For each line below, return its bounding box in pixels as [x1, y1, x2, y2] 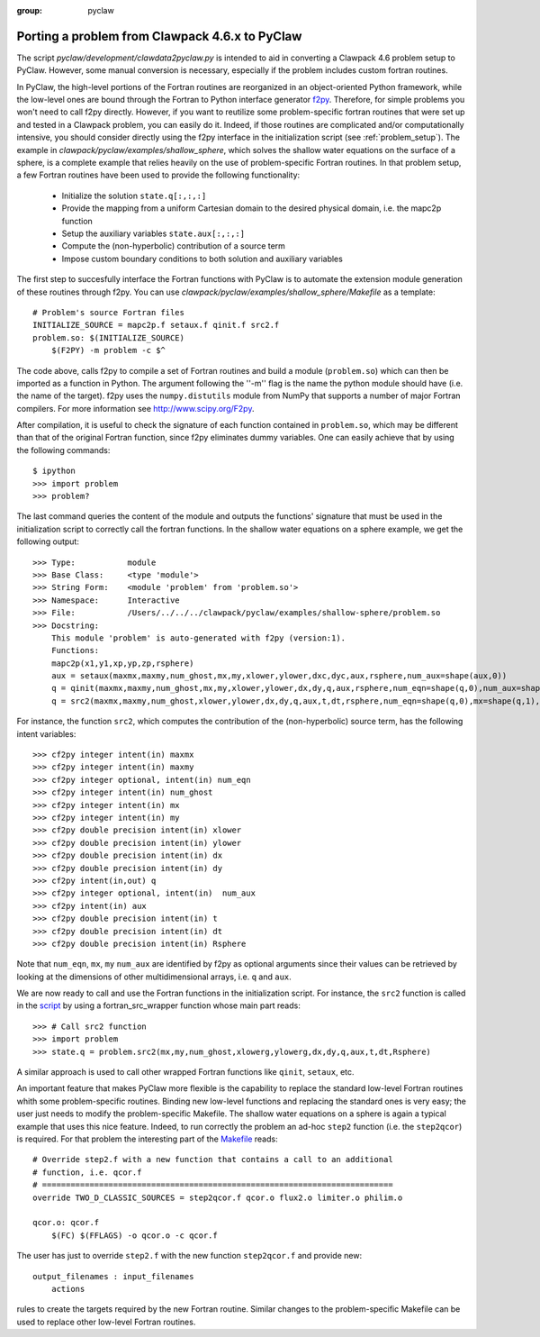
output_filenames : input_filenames [32, 1271, 194, 1281]
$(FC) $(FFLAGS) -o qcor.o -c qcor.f [50, 1230, 218, 1241]
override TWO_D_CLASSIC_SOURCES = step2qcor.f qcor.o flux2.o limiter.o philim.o [32, 1192, 403, 1203]
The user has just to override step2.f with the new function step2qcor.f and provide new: [16, 1251, 363, 1261]
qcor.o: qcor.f [32, 1217, 100, 1228]
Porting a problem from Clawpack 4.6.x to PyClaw [16, 28, 302, 44]
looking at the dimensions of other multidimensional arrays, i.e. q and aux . [16, 971, 292, 982]
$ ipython [32, 466, 76, 477]
